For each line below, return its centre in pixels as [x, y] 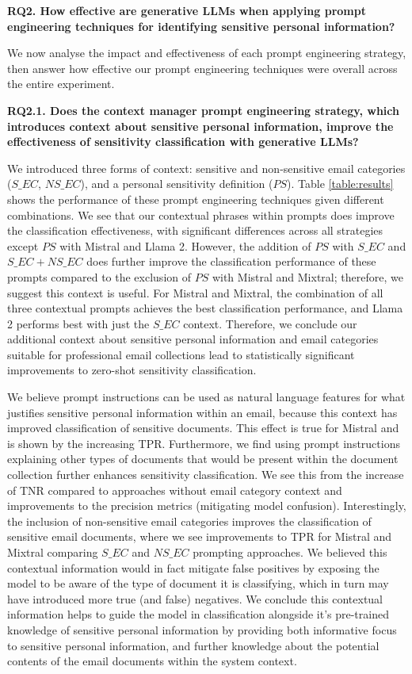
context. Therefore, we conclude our [270, 323]
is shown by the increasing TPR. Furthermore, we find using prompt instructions [204, 443]
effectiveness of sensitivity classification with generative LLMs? [183, 142]
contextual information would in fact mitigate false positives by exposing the [193, 567]
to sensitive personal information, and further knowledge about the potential [193, 645]
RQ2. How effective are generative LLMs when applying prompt [187, 10]
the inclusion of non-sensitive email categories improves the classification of [189, 521]
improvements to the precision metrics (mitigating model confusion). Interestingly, [207, 505]
